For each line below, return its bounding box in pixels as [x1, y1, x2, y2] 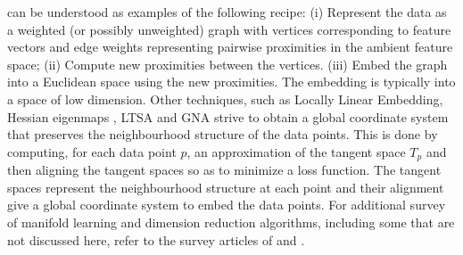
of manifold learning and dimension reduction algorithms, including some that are [7, 212, 455, 231]
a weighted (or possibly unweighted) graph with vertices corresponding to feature [7, 20, 451, 38]
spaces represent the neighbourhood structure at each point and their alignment [7, 177, 444, 196]
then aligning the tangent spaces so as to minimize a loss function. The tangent [7, 160, 442, 179]
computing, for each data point [7, 142, 177, 160]
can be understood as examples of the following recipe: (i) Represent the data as [7, 3, 447, 21]
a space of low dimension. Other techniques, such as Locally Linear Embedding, [7, 89, 443, 108]
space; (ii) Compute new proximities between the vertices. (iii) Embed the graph [7, 54, 448, 73]
